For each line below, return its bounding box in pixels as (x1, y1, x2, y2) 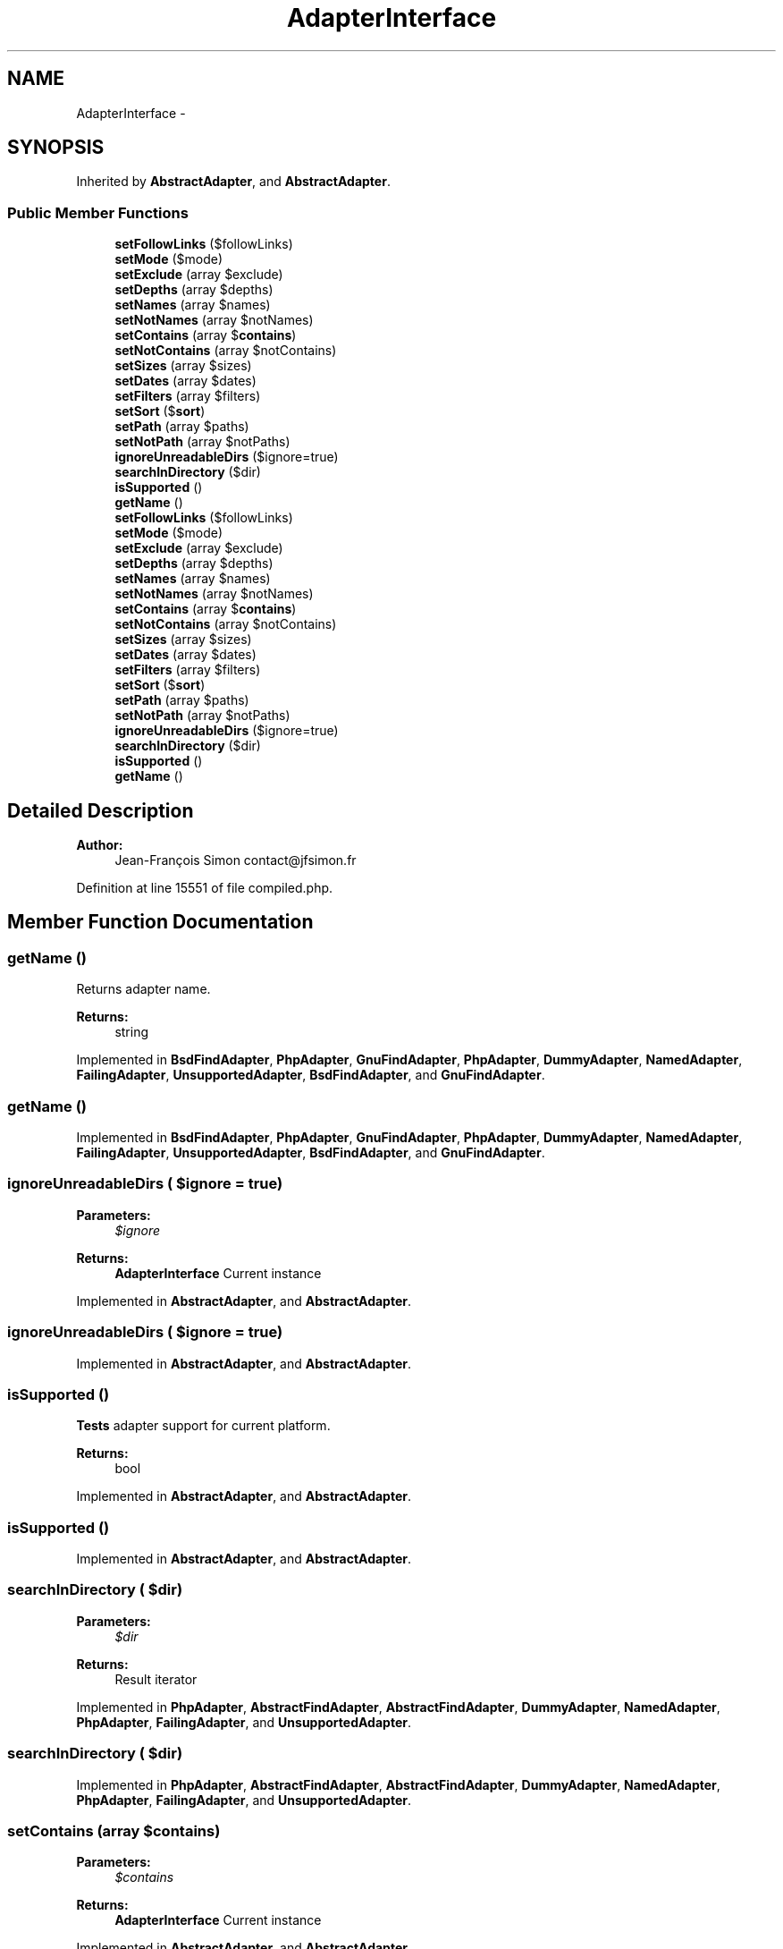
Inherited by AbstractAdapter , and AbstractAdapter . (76, 174, 391, 190)
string (114, 1024, 149, 1040)
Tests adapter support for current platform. (76, 1418, 331, 1434)
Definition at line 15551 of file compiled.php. (76, 880, 333, 896)
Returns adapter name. (76, 981, 211, 997)
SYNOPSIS (7, 136, 105, 159)
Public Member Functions (7, 203, 189, 222)
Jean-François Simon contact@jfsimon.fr (114, 852, 357, 869)
